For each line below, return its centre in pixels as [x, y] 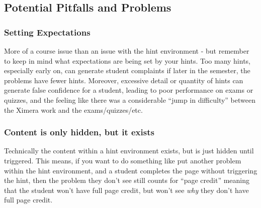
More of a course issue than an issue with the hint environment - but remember [127, 51]
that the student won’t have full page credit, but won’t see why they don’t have [126, 190]
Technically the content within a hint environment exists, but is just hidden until [129, 151]
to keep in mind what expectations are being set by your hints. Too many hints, [127, 60]
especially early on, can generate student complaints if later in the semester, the [127, 70]
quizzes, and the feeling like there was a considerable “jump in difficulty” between [130, 99]
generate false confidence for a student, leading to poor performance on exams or [129, 90]
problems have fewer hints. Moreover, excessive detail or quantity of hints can [124, 80]
